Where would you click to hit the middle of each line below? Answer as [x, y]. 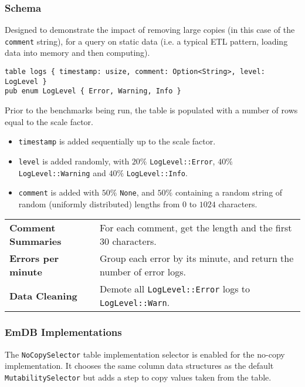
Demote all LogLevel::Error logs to [175, 289]
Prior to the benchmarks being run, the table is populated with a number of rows [151, 110]
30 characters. [128, 241]
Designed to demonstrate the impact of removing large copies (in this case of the [150, 30]
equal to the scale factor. [49, 121]
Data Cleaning [43, 295]
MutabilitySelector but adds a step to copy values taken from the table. [138, 377]
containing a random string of [229, 192]
